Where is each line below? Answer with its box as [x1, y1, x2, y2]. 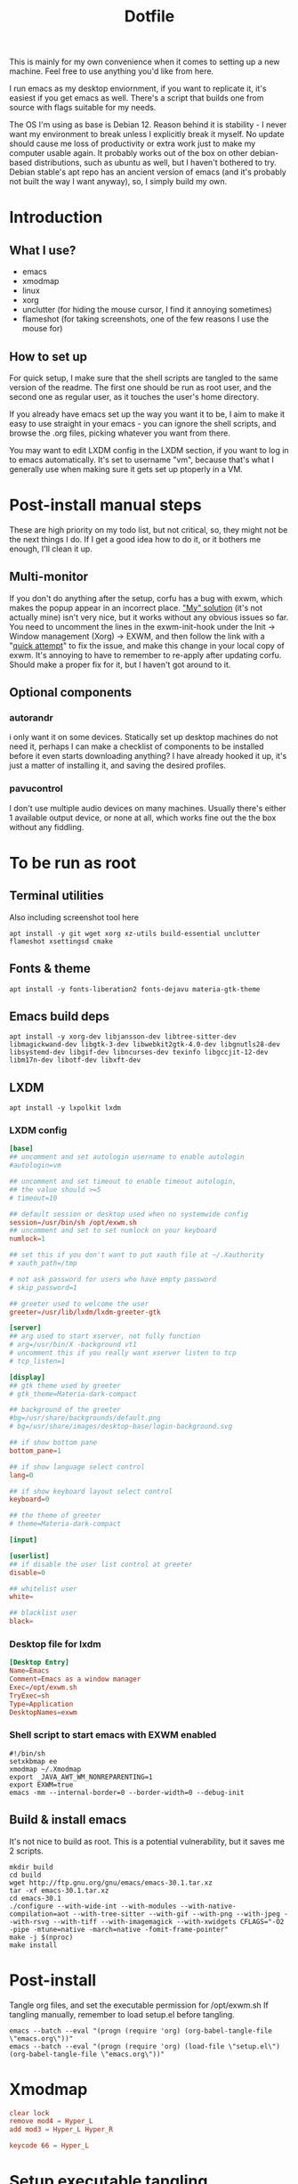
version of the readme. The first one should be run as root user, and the [9, 382, 272, 393]
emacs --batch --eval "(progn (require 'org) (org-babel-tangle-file [9, 2026, 273, 2035]
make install [9, 1940, 58, 1950]
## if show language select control [9, 1463, 145, 1471]
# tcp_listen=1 [9, 1357, 66, 1365]
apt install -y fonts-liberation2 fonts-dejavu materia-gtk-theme [9, 984, 261, 994]
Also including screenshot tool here [9, 911, 140, 923]
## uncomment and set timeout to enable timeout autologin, [9, 1178, 238, 1186]
